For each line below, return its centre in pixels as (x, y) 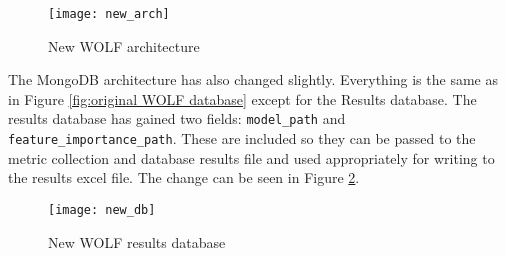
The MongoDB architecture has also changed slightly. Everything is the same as (253, 79)
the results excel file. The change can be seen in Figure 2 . (184, 177)
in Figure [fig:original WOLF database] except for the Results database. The (242, 98)
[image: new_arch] (109, 14)
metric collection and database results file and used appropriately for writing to (251, 157)
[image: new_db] (102, 209)
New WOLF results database (137, 241)
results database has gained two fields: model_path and (177, 118)
